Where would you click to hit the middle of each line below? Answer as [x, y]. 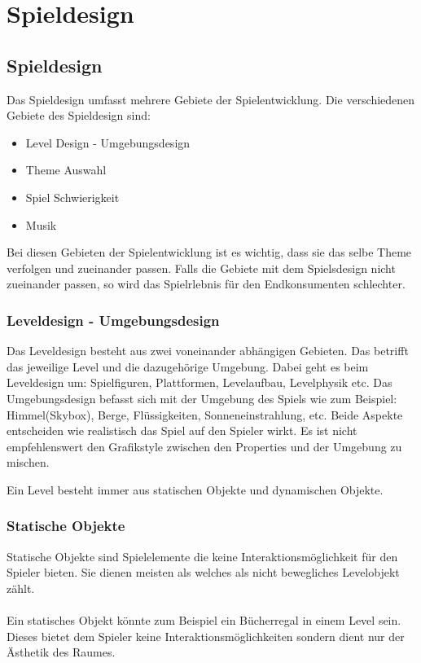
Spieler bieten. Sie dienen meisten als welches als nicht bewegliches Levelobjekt [203, 572]
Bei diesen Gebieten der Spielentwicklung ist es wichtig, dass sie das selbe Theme [209, 252]
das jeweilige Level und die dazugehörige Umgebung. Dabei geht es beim [188, 366]
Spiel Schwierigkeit [72, 197]
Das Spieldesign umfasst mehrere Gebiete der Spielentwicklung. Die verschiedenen [211, 99]
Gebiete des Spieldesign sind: [79, 115]
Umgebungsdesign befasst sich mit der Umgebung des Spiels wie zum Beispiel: [202, 398]
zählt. [21, 588]
